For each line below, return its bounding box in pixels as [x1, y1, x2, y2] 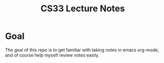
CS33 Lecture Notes [40, 3, 125, 14]
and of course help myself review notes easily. [5, 52, 99, 58]
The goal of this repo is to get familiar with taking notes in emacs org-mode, [5, 47, 159, 53]
